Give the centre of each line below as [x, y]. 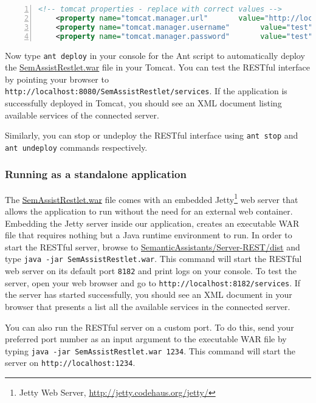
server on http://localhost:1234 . [70, 363]
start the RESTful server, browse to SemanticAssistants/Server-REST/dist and [153, 246]
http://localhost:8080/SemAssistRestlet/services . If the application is [146, 91]
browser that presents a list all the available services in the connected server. [148, 306]
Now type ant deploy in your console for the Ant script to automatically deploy [155, 55]
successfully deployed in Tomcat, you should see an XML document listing [143, 103]
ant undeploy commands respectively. [76, 147]
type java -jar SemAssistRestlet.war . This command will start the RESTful [153, 259]
